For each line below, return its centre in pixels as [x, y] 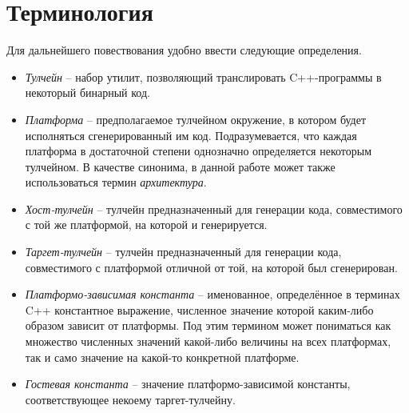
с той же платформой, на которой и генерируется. [146, 225]
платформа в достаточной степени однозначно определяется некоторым [198, 151]
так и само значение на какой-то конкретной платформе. [162, 357]
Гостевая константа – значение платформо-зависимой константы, [188, 384]
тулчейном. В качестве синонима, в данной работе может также [180, 166]
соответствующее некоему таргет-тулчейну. [130, 399]
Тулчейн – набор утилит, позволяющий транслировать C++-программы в [203, 76]
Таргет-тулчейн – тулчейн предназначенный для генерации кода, [183, 252]
